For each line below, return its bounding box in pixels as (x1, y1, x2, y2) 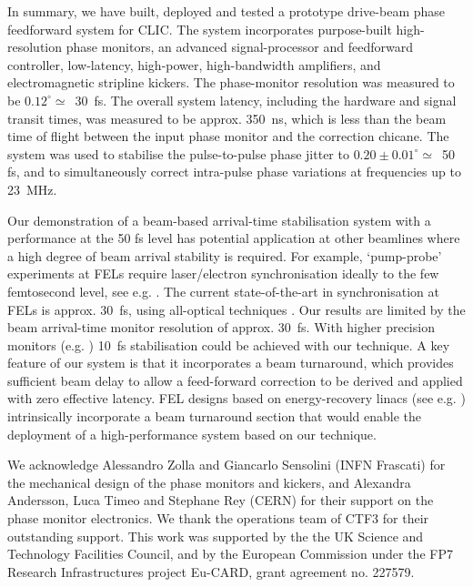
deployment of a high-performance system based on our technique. (7, 424, 377, 443)
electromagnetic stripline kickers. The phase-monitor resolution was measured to (7, 73, 455, 92)
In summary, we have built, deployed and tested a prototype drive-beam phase (7, 2, 446, 20)
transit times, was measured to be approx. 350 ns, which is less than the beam (7, 108, 447, 127)
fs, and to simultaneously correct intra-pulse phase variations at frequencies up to (7, 162, 461, 181)
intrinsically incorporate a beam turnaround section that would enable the (7, 407, 422, 426)
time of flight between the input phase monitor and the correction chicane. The (7, 127, 449, 146)
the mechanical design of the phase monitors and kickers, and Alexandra (7, 472, 411, 491)
